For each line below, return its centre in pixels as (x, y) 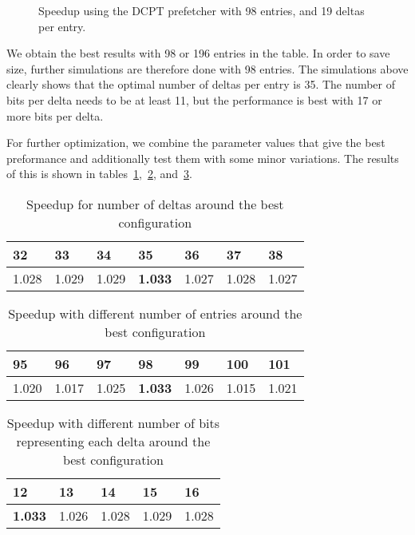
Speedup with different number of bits (113, 422)
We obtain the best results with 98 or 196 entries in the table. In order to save (198, 53)
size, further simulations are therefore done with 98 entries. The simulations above (207, 68)
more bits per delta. (55, 115)
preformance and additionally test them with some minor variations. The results (203, 158)
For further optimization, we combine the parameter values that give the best (196, 143)
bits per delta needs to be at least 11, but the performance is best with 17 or (194, 99)
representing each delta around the (113, 441)
